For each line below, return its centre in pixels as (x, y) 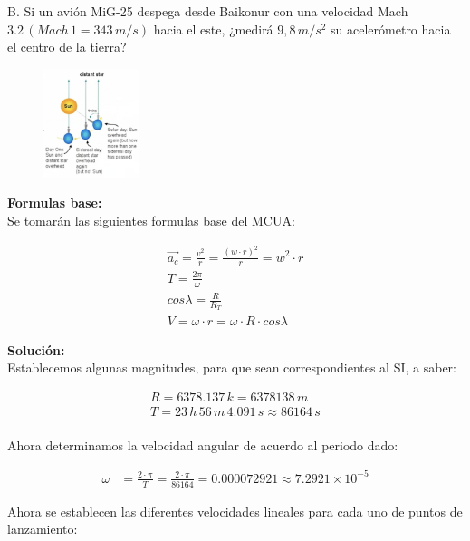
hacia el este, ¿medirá (213, 29)
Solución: (36, 349)
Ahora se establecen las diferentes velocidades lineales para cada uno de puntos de (235, 511)
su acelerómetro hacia (391, 29)
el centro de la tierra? (67, 47)
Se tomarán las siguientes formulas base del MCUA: (151, 221)
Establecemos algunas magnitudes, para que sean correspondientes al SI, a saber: (232, 367)
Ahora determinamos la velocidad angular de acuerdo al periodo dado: (203, 444)
